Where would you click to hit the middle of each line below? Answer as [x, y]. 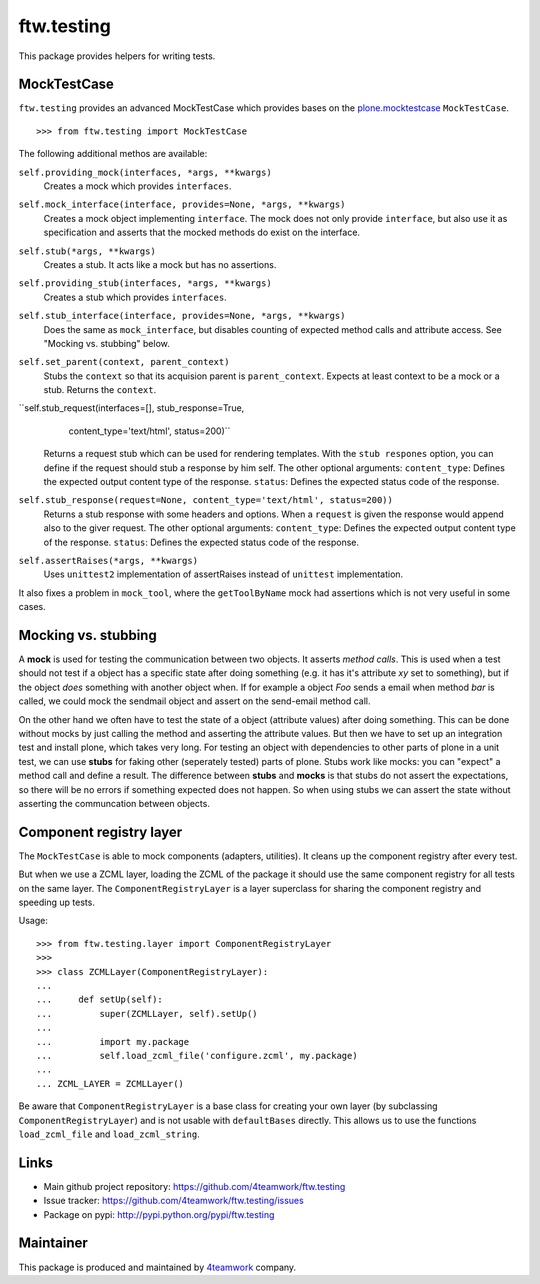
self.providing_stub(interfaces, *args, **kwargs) [145, 283]
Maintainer [53, 1243]
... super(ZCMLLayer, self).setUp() [147, 1013]
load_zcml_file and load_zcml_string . [109, 1134]
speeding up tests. [56, 902]
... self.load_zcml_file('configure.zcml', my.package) [197, 1055]
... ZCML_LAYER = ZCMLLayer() [110, 1083]
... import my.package [113, 1041]
